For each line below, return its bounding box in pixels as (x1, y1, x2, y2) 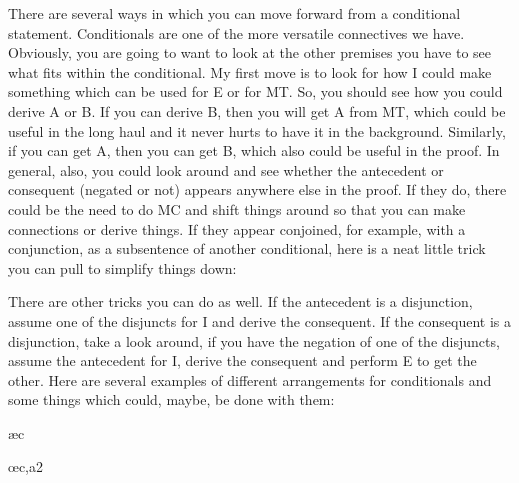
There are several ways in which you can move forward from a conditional (8, 3, 461, 23)
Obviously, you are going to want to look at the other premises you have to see (8, 42, 491, 63)
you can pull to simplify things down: (8, 257, 237, 278)
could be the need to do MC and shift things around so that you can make (8, 198, 466, 219)
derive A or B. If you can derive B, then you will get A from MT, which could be (8, 100, 506, 121)
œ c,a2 (8, 456, 44, 477)
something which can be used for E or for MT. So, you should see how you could (8, 81, 503, 102)
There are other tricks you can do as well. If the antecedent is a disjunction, (8, 291, 473, 312)
